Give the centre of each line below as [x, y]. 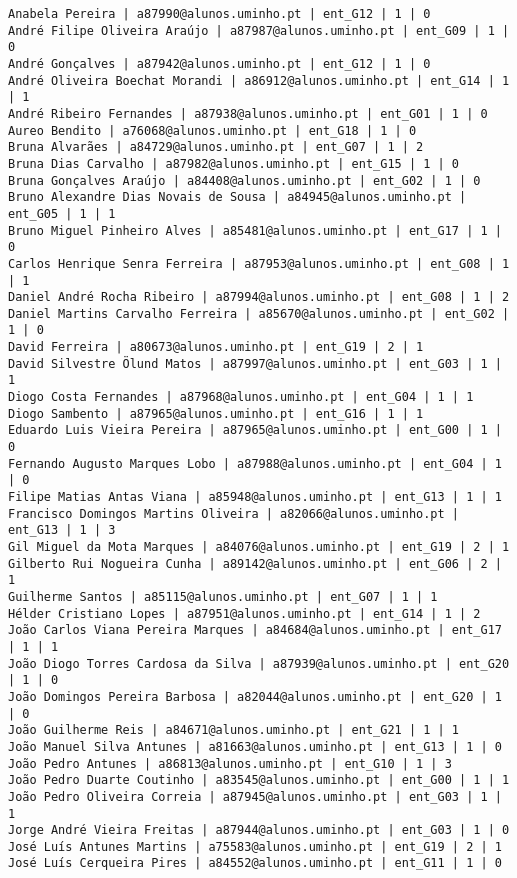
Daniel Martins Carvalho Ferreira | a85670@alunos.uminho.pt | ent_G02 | [259, 313]
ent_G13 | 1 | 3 [62, 530]
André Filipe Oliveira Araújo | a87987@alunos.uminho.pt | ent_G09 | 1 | [259, 30]
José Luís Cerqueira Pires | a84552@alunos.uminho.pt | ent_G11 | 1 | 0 [255, 863]
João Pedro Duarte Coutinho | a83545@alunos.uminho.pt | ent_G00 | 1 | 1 [259, 780]
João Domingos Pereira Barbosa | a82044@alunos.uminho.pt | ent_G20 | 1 [255, 696]
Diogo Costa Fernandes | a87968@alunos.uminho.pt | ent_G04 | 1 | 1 [241, 397]
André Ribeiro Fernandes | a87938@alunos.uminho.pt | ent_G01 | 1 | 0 [248, 113]
